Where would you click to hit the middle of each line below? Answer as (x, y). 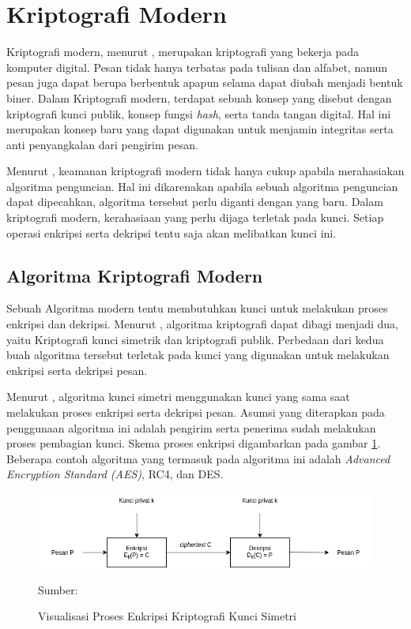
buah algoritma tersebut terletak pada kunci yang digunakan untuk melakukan (198, 355)
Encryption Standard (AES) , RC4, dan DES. (115, 474)
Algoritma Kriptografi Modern (135, 275)
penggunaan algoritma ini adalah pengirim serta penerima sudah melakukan (191, 427)
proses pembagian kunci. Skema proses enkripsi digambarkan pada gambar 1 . (194, 443)
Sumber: (58, 589)
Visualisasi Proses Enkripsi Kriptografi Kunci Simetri (167, 616)
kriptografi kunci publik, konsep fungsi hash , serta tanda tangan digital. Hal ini (199, 113)
